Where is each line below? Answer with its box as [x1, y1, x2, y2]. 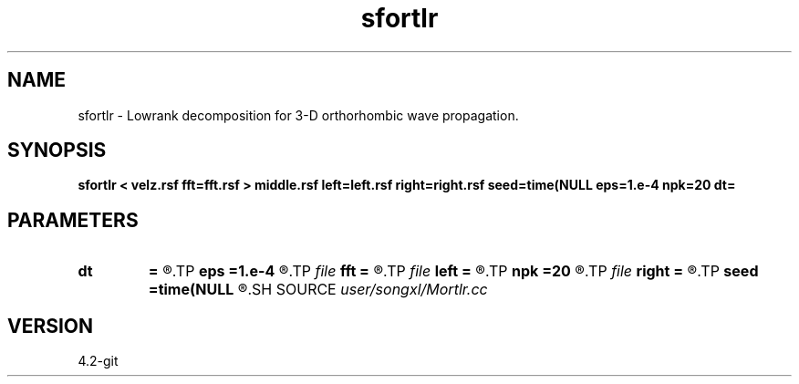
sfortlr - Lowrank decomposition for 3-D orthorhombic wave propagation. [78, 107, 519, 123]
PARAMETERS [7, 208, 139, 232]
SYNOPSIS [7, 139, 107, 162]
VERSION [7, 314, 94, 337]
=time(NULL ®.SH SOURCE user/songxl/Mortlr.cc [148, 280, 488, 299]
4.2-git [78, 353, 119, 369]
